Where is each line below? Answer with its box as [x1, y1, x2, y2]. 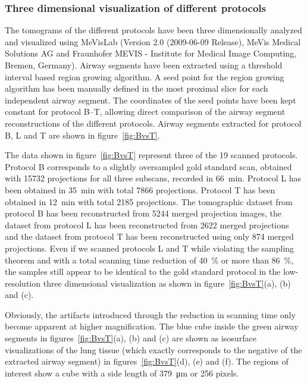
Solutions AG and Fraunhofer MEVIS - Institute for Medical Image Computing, [5, 47, 297, 59]
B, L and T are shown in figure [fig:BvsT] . [5, 128, 160, 141]
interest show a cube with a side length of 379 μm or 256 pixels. [5, 366, 239, 379]
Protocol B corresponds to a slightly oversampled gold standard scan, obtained [5, 160, 292, 172]
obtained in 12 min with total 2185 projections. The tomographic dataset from [5, 195, 293, 208]
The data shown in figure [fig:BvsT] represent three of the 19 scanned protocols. [5, 149, 298, 161]
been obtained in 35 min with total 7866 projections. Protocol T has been [5, 183, 275, 196]
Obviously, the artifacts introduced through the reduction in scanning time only [5, 308, 296, 321]
